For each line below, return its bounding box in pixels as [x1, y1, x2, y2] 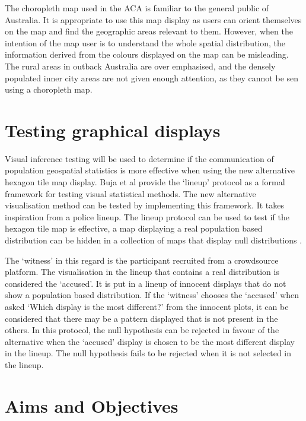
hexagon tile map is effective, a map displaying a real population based [5, 222, 263, 235]
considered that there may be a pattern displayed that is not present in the [5, 312, 278, 324]
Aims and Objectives [5, 393, 179, 417]
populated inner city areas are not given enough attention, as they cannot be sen [5, 71, 299, 84]
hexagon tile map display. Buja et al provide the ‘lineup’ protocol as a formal [5, 176, 285, 188]
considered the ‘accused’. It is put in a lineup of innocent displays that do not [5, 277, 286, 289]
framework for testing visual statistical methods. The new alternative [5, 187, 256, 200]
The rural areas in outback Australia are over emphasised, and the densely [5, 59, 276, 72]
